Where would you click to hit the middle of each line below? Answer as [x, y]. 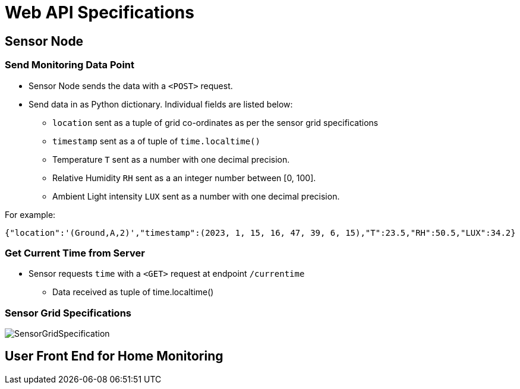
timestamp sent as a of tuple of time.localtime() [156, 141]
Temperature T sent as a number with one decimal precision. [171, 159]
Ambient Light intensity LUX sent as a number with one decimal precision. [196, 196]
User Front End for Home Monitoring [114, 356]
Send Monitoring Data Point [70, 65]
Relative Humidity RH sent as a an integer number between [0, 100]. [184, 178]
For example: [30, 214]
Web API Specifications [100, 12]
